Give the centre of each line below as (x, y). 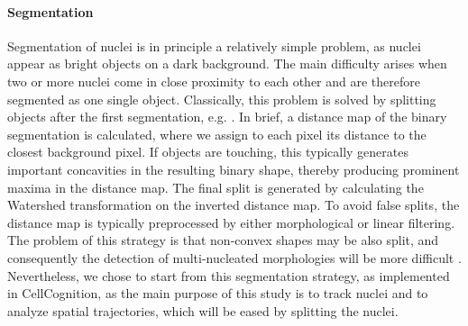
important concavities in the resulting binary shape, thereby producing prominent (234, 169)
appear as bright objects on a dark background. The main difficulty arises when (227, 63)
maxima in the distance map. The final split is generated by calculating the (216, 187)
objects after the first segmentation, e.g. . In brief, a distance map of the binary (227, 117)
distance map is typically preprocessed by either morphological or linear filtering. (231, 222)
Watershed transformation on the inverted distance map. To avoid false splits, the (234, 205)
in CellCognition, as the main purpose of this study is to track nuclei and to (218, 293)
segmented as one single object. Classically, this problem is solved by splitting (222, 99)
